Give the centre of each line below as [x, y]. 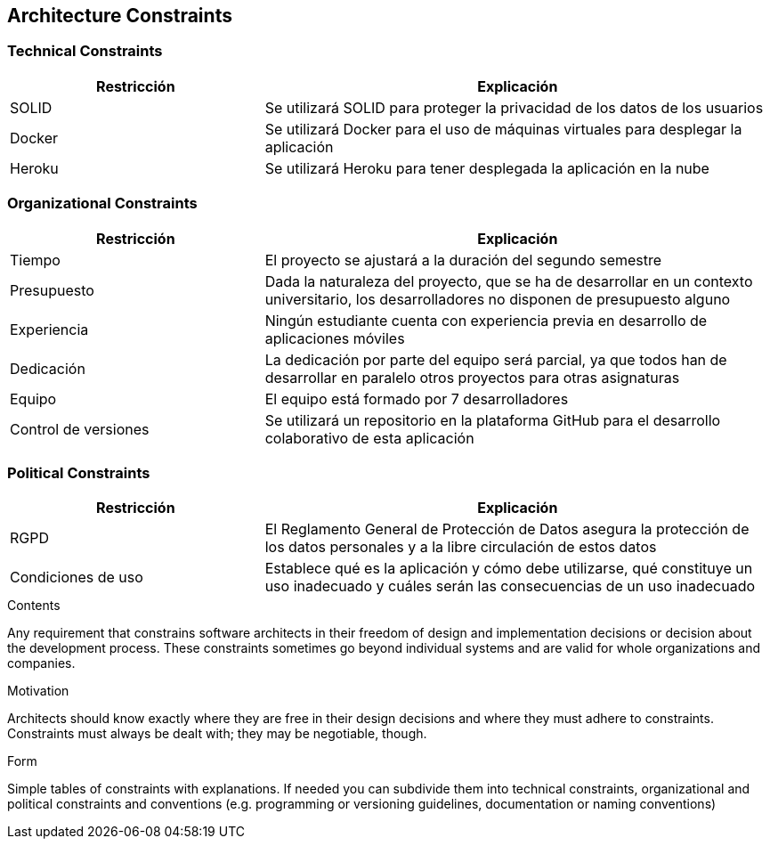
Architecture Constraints [120, 16]
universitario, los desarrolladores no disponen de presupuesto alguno [498, 299]
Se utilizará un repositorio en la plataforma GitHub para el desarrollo [493, 420]
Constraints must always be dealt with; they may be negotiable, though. [217, 734]
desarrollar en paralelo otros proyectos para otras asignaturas [472, 377]
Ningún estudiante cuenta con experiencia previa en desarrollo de [486, 320]
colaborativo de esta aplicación [369, 438]
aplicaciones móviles [335, 338]
